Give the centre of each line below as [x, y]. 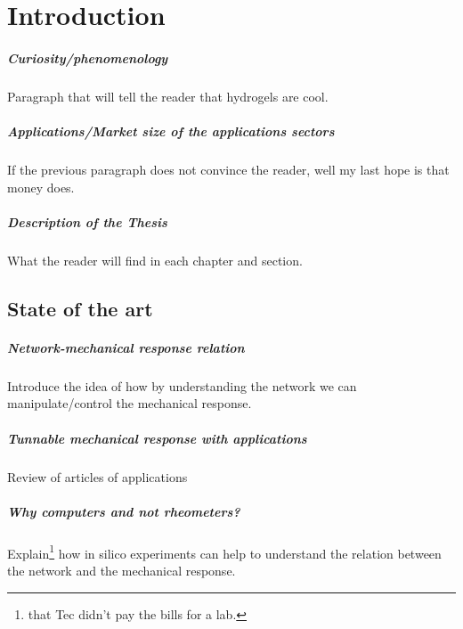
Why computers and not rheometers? [124, 511]
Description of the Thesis [87, 221]
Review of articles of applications [97, 476]
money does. [41, 187]
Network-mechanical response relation [126, 347]
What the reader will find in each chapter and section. [155, 260]
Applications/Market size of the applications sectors [171, 131]
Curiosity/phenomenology [88, 57]
